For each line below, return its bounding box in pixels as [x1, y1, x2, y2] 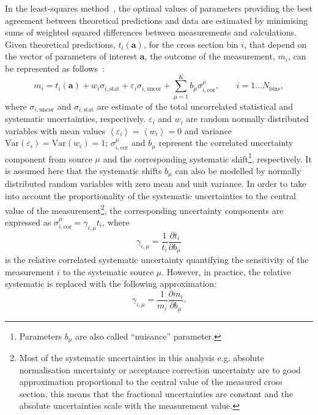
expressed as [5, 215, 51, 228]
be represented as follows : [5, 61, 105, 74]
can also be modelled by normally [175, 164, 301, 177]
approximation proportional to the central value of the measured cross [19, 375, 283, 388]
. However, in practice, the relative [161, 265, 291, 278]
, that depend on [244, 37, 307, 50]
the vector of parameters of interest [5, 50, 138, 63]
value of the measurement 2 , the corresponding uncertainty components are [5, 202, 284, 216]
